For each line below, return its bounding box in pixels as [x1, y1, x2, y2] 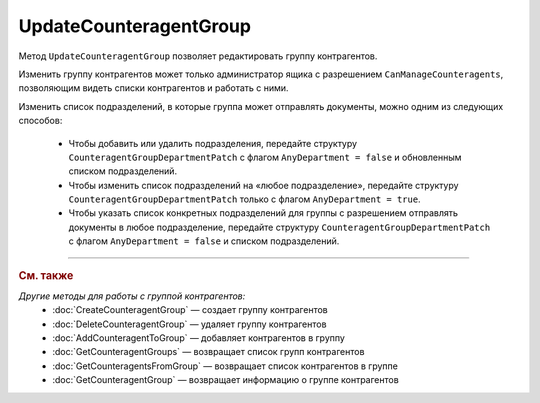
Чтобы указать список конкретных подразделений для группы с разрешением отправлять [68, 207, 459, 219]
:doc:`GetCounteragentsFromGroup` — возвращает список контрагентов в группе [52, 360, 399, 372]
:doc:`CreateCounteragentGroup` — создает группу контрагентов [52, 304, 329, 316]
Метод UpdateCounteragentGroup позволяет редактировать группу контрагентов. [18, 50, 378, 62]
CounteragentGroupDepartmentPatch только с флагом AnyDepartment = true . [68, 193, 421, 205]
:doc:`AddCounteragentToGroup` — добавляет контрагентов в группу [52, 332, 345, 344]
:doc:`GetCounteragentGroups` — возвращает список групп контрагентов [52, 346, 365, 358]
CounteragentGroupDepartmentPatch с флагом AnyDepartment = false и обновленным [68, 151, 462, 163]
